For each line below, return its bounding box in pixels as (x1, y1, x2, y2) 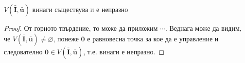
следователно (4, 46, 43, 56)
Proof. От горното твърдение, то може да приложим (4, 23, 158, 33)
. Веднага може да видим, (165, 23, 242, 33)
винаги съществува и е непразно (32, 4, 128, 14)
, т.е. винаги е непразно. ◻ (83, 46, 165, 56)
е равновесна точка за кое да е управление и (87, 33, 219, 43)
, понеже (53, 33, 79, 43)
